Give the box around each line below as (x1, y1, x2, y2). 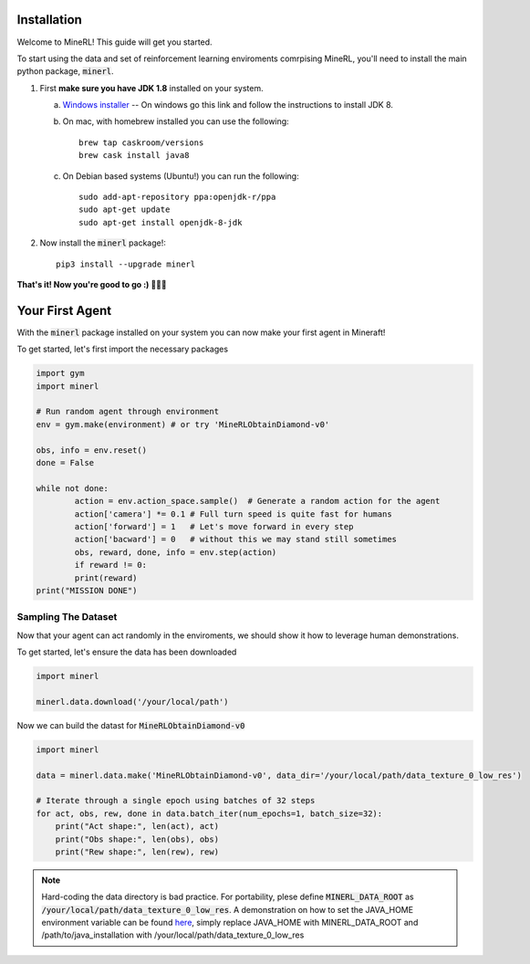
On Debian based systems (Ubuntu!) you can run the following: (62, 170, 300, 182)
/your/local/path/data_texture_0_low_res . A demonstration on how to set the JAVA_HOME (41, 904, 414, 915)
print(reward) (74, 572, 138, 583)
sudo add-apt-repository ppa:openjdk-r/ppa (78, 192, 276, 203)
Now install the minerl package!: (39, 237, 166, 248)
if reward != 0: (74, 560, 148, 571)
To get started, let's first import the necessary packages (16, 343, 228, 355)
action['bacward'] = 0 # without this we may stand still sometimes (74, 534, 397, 545)
